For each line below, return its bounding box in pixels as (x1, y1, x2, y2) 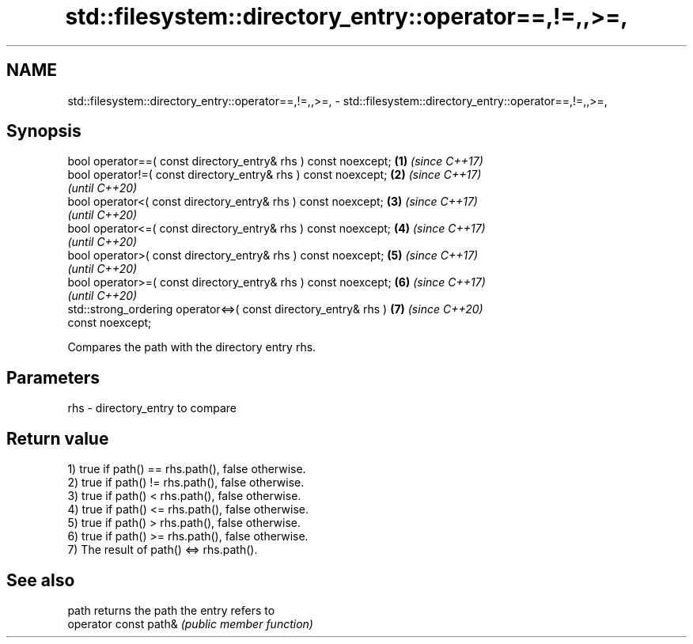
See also (6, 570, 75, 590)
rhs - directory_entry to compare (67, 401, 237, 415)
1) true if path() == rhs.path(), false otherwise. (67, 462, 306, 476)
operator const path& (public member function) (67, 616, 313, 631)
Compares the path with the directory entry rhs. (67, 340, 316, 354)
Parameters (6, 367, 100, 388)
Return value (6, 428, 109, 449)
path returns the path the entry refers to (67, 603, 275, 617)
